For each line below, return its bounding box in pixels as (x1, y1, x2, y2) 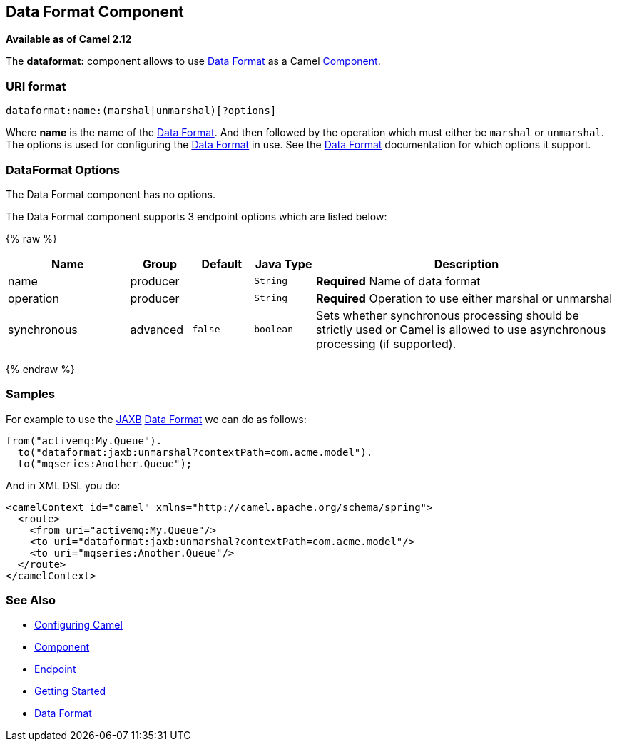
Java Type (255, 256, 312, 271)
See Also (6, 593, 56, 608)
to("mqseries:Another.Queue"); (17, 457, 193, 469)
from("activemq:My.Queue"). (6, 435, 163, 447)
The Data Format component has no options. (6, 188, 216, 200)
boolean (254, 324, 293, 335)
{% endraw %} (6, 362, 75, 375)
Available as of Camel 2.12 (6, 33, 132, 46)
